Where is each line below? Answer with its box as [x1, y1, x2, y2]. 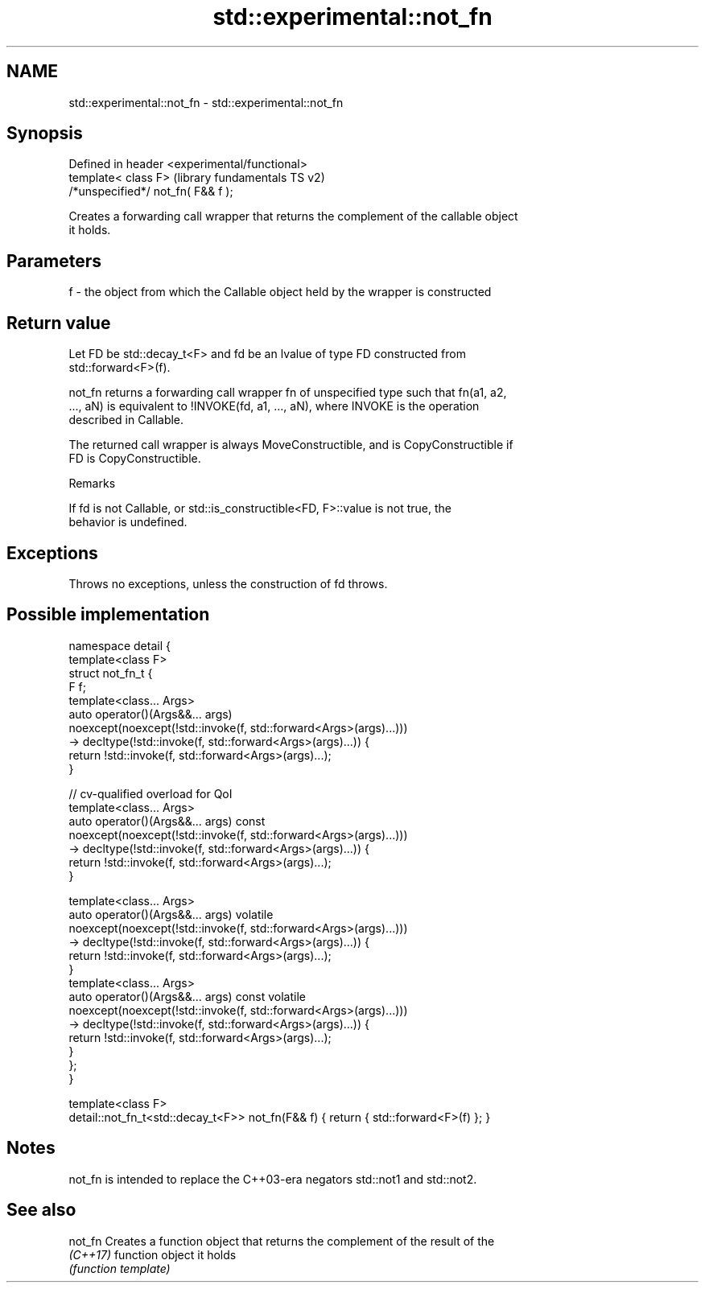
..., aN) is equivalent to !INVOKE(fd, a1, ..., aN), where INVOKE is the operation [68, 399, 480, 414]
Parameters [6, 250, 101, 271]
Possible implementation [6, 604, 210, 625]
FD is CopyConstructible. [68, 451, 201, 466]
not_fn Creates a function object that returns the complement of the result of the [68, 1233, 495, 1248]
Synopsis [6, 123, 83, 144]
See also [6, 1200, 76, 1221]
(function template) [68, 1261, 171, 1275]
